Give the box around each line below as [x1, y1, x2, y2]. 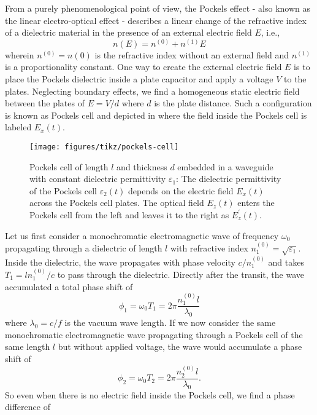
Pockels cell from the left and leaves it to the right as [29, 208, 229, 221]
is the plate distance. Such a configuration [154, 97, 312, 109]
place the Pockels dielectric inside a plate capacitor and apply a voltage [5, 72, 273, 85]
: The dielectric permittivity [176, 172, 281, 185]
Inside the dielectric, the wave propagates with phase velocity [5, 255, 235, 268]
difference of [5, 400, 50, 413]
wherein [5, 48, 34, 61]
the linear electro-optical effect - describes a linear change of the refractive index [5, 14, 307, 26]
